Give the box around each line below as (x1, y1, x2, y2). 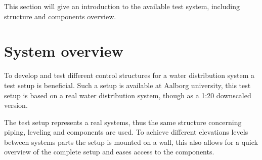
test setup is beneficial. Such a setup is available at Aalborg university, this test (4, 79, 251, 90)
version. (4, 100, 28, 110)
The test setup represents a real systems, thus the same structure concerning (4, 116, 242, 127)
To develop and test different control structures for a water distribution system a (4, 70, 254, 81)
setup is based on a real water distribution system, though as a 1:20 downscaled (4, 90, 251, 100)
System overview (4, 41, 123, 61)
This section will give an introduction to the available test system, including (4, 1, 240, 11)
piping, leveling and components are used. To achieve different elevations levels (4, 127, 248, 137)
